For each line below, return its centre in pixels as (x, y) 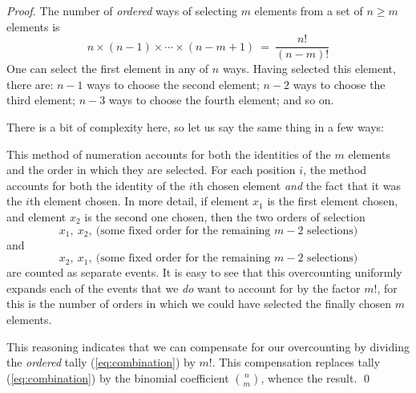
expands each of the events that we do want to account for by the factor (184, 288)
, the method (335, 170)
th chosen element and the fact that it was (297, 185)
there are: (30, 84)
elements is (33, 26)
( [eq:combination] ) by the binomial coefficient (118, 377)
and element (36, 217)
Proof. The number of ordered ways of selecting (122, 10)
